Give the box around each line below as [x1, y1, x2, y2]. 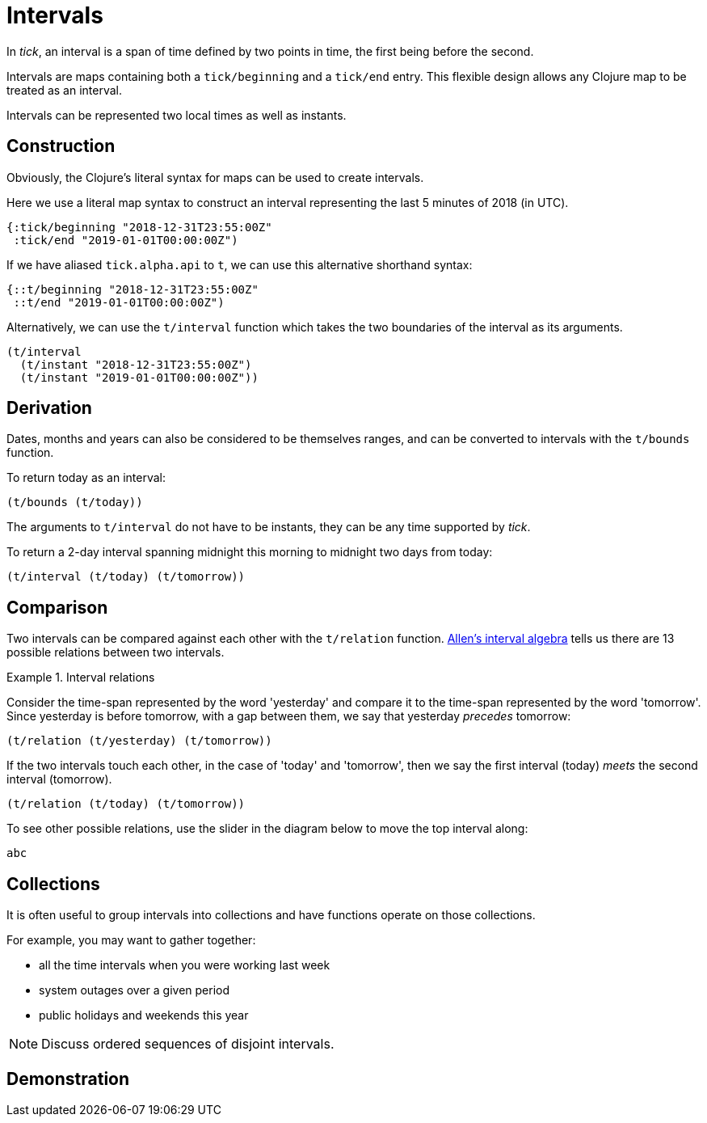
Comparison [6, 597, 108, 618]
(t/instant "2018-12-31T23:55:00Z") [19, 357, 252, 371]
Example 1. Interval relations [6, 670, 155, 685]
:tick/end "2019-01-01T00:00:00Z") [13, 233, 238, 247]
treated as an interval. [6, 82, 122, 97]
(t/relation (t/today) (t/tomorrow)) [6, 797, 246, 811]
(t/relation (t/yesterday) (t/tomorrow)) [6, 734, 272, 748]
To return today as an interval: [6, 471, 166, 485]
